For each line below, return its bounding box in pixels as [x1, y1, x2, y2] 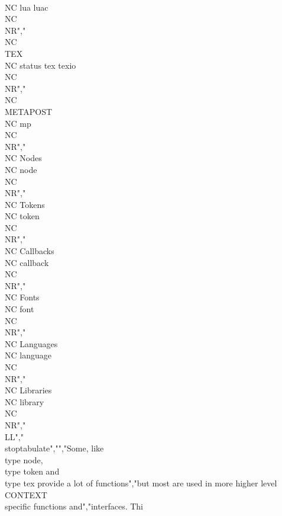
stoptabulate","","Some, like [5, 442, 104, 454]
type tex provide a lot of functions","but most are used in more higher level [5, 476, 277, 489]
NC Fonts [5, 291, 40, 303]
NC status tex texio [5, 59, 76, 71]
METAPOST [5, 105, 53, 117]
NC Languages [5, 337, 58, 350]
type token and [5, 465, 60, 477]
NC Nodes [5, 152, 42, 164]
